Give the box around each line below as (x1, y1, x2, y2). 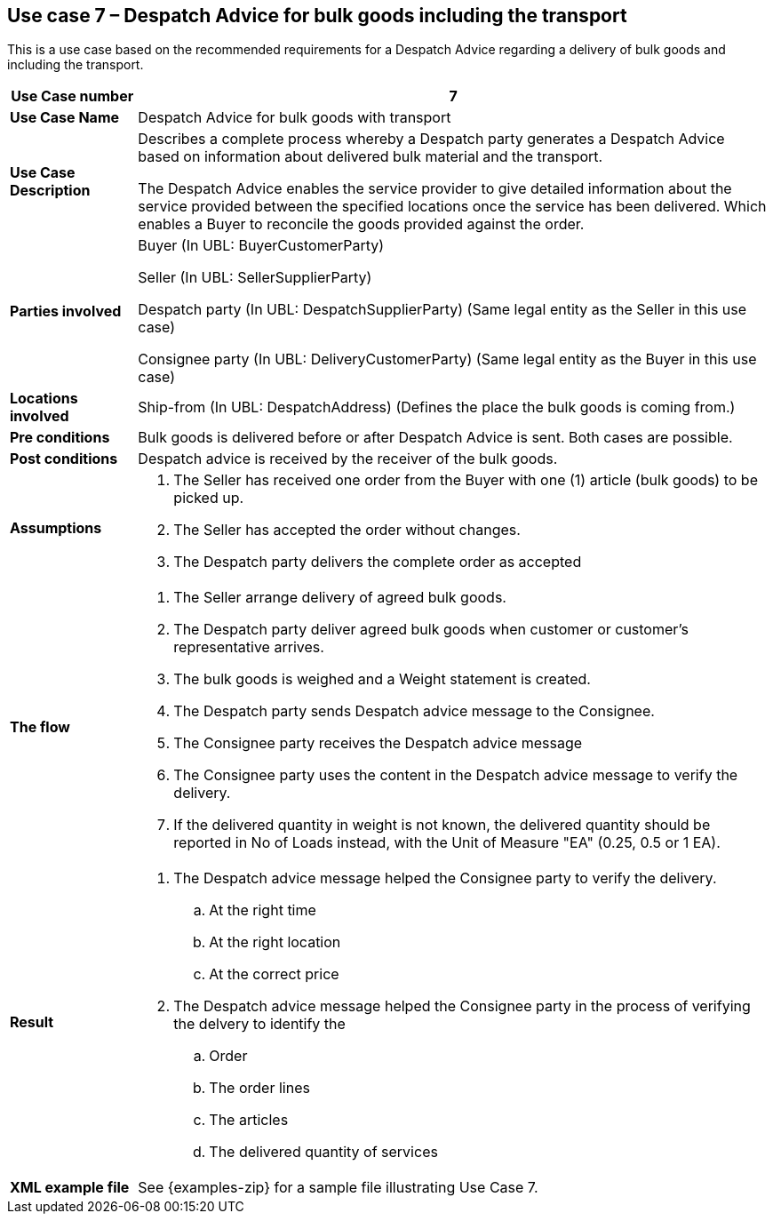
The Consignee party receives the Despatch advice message (173, 734, 583, 753)
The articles (209, 1111, 289, 1129)
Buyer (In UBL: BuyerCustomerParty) (138, 236, 385, 255)
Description (10, 181, 91, 200)
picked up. (173, 489, 244, 507)
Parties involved (10, 302, 122, 321)
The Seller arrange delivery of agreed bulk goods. (173, 588, 506, 607)
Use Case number (11, 87, 134, 106)
